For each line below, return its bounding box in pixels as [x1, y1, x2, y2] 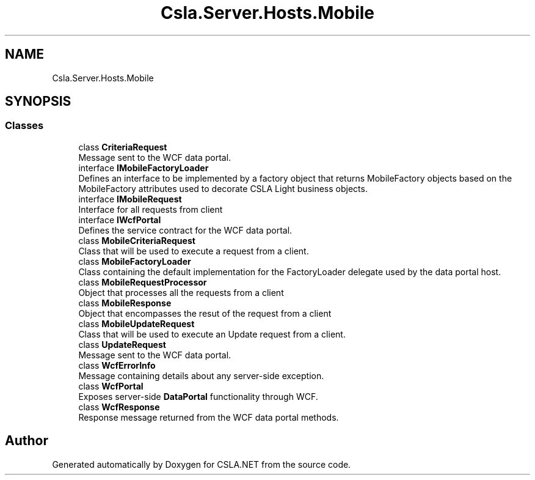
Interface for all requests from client [78, 204, 223, 215]
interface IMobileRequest [78, 193, 182, 204]
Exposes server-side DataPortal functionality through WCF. [78, 391, 318, 402]
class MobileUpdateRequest [78, 318, 195, 329]
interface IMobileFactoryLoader [78, 162, 209, 173]
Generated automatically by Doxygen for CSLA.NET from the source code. [52, 459, 351, 470]
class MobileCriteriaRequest [78, 235, 195, 246]
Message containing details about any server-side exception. [78, 370, 324, 381]
